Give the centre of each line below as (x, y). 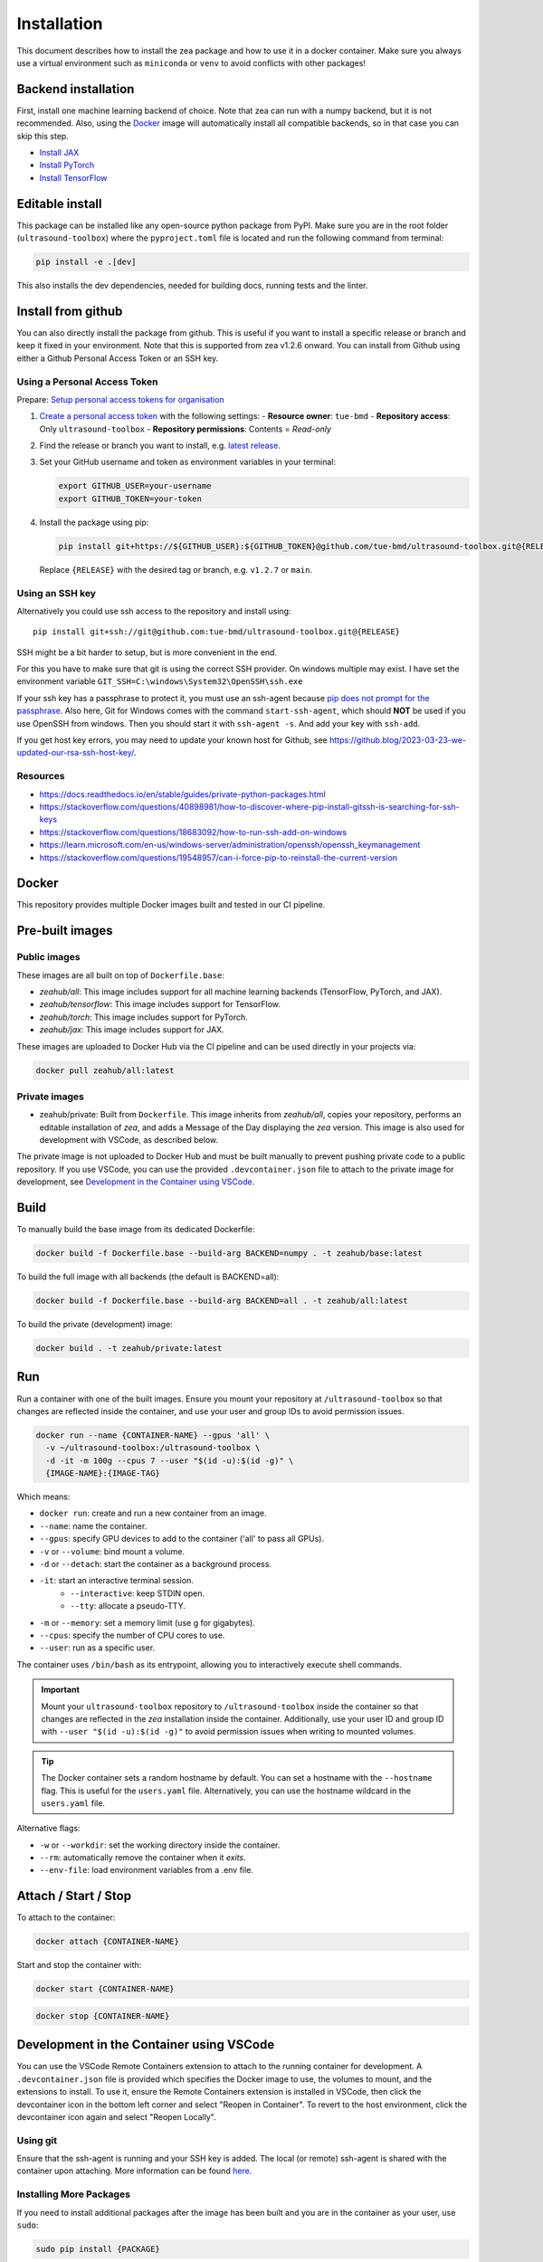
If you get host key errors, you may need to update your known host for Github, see (172, 740)
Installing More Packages (74, 2194)
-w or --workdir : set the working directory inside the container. (160, 1845)
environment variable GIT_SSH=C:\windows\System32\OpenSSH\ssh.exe (160, 681)
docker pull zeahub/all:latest (105, 1070)
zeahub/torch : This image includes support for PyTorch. (143, 1017)
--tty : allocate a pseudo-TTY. (128, 1606)
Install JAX (59, 153)
